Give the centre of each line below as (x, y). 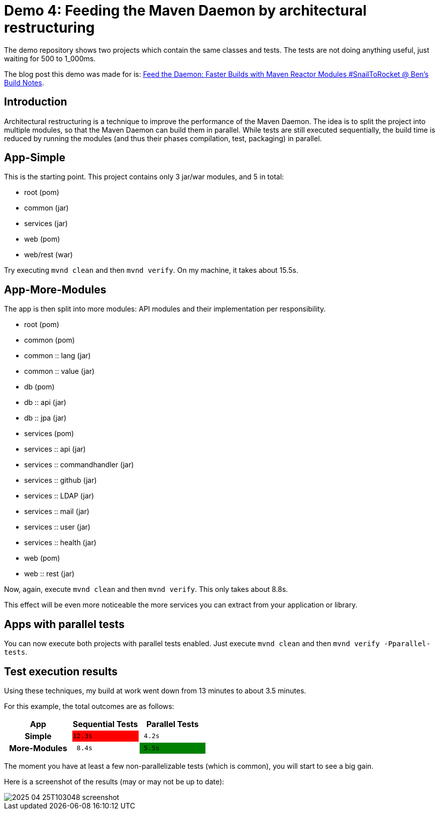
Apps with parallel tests (64, 624)
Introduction (36, 102)
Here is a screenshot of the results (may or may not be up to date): (114, 781)
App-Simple (35, 158)
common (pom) (49, 340)
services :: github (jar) (61, 480)
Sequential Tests (105, 724)
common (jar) (46, 208)
